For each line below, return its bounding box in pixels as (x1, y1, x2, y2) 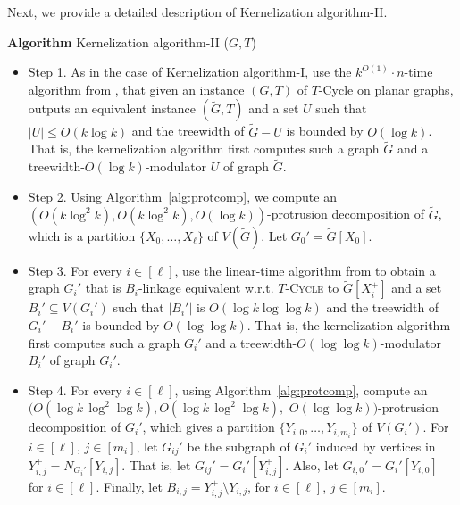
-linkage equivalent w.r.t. (138, 278, 274, 297)
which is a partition (28, 226, 136, 244)
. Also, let (285, 455, 339, 474)
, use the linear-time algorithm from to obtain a (174, 261, 436, 279)
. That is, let (121, 455, 191, 474)
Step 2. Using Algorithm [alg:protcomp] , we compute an (28, 186, 337, 205)
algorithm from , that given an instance (28, 79, 245, 98)
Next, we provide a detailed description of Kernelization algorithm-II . (7, 3, 388, 21)
